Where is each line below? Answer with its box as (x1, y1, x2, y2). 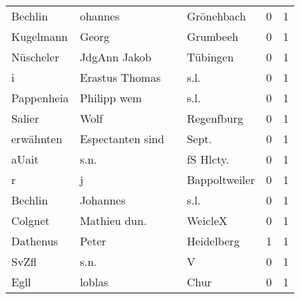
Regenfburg (186, 110, 244, 126)
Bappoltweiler (186, 171, 255, 188)
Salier (11, 110, 40, 126)
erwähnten (11, 130, 63, 147)
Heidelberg (186, 233, 240, 249)
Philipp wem (80, 90, 142, 106)
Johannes (80, 192, 126, 208)
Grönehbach (186, 8, 246, 24)
